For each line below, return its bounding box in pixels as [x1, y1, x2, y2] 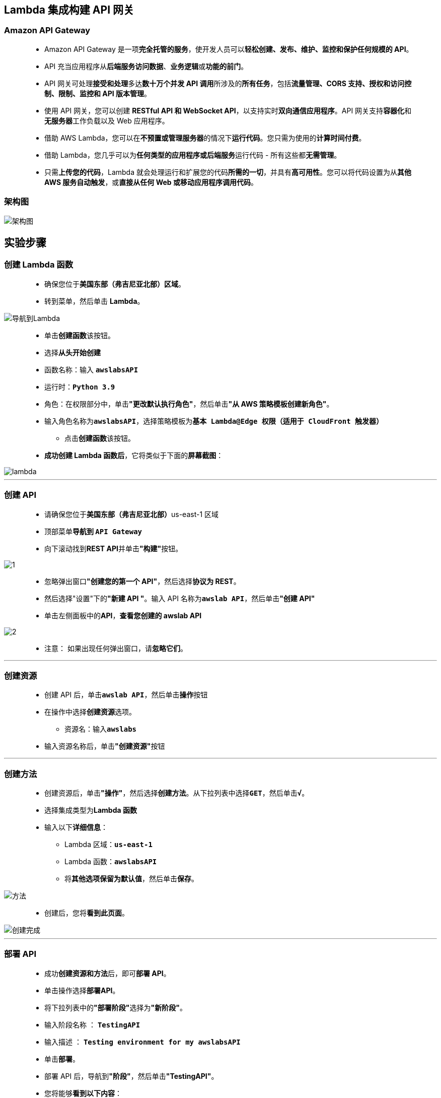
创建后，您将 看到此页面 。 [44, 909, 129, 918]
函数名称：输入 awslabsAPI [44, 365, 138, 374]
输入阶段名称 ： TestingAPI [44, 1020, 140, 1029]
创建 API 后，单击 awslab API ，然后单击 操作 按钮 [44, 690, 208, 699]
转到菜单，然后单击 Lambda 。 [44, 296, 144, 305]
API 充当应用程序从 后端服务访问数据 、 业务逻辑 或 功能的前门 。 [44, 61, 248, 71]
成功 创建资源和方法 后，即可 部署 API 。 [44, 968, 171, 978]
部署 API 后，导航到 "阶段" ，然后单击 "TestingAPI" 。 [44, 1071, 218, 1080]
